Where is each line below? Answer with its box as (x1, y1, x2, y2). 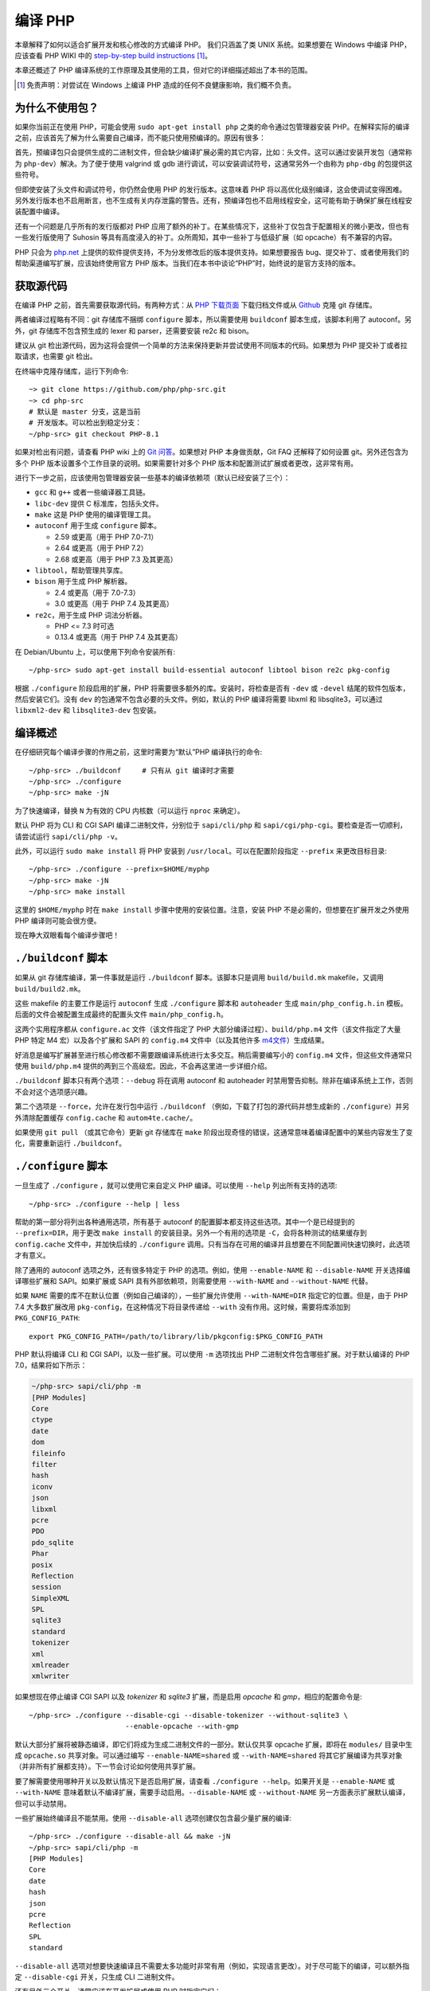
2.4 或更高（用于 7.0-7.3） (54, 588, 140, 597)
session (31, 1582, 61, 1592)
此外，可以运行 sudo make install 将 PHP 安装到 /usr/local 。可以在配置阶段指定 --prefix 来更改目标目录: (14, 846, 387, 855)
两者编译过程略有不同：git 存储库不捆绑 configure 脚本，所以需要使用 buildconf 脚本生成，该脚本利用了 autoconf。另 (14, 315, 412, 324)
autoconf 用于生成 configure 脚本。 (34, 521, 162, 530)
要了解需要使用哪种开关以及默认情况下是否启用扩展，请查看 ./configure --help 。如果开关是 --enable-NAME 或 (14, 1776, 396, 1786)
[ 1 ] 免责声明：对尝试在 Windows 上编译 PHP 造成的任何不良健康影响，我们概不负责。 (17, 80, 296, 89)
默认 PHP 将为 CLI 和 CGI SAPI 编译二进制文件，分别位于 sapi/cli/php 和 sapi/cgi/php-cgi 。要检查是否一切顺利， (14, 820, 408, 830)
